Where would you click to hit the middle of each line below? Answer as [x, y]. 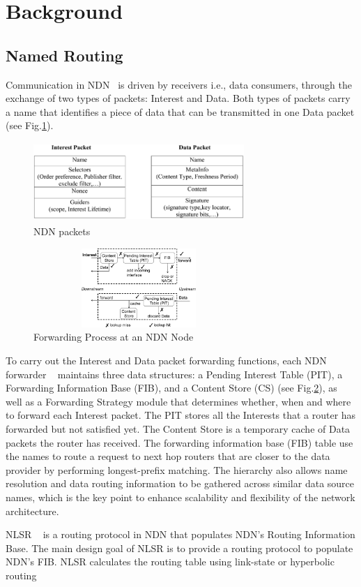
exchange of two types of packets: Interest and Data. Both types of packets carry [178, 98]
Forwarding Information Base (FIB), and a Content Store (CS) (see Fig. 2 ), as [171, 388]
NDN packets [62, 231]
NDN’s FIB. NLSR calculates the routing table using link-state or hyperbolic [170, 562]
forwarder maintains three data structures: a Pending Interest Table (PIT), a [174, 374]
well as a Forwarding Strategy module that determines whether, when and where [178, 401]
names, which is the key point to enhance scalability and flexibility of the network [180, 497]
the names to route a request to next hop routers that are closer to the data [168, 456]
